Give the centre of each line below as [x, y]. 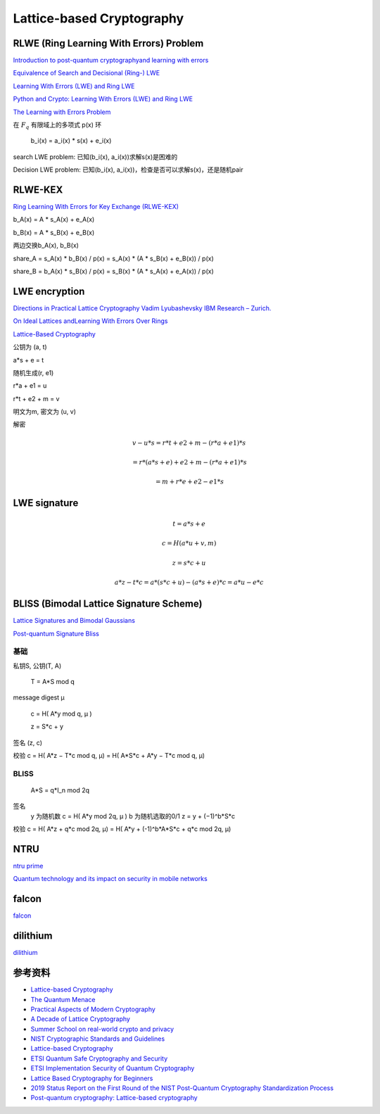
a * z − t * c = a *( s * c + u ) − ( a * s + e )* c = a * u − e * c [189, 583]
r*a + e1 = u [30, 386]
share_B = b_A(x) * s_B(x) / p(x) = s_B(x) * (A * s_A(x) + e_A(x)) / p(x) [113, 272]
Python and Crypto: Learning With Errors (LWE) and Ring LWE [103, 99]
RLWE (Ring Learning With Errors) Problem [108, 43]
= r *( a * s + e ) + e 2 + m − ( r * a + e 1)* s [190, 462]
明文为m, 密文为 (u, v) [45, 412]
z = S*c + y [47, 727]
